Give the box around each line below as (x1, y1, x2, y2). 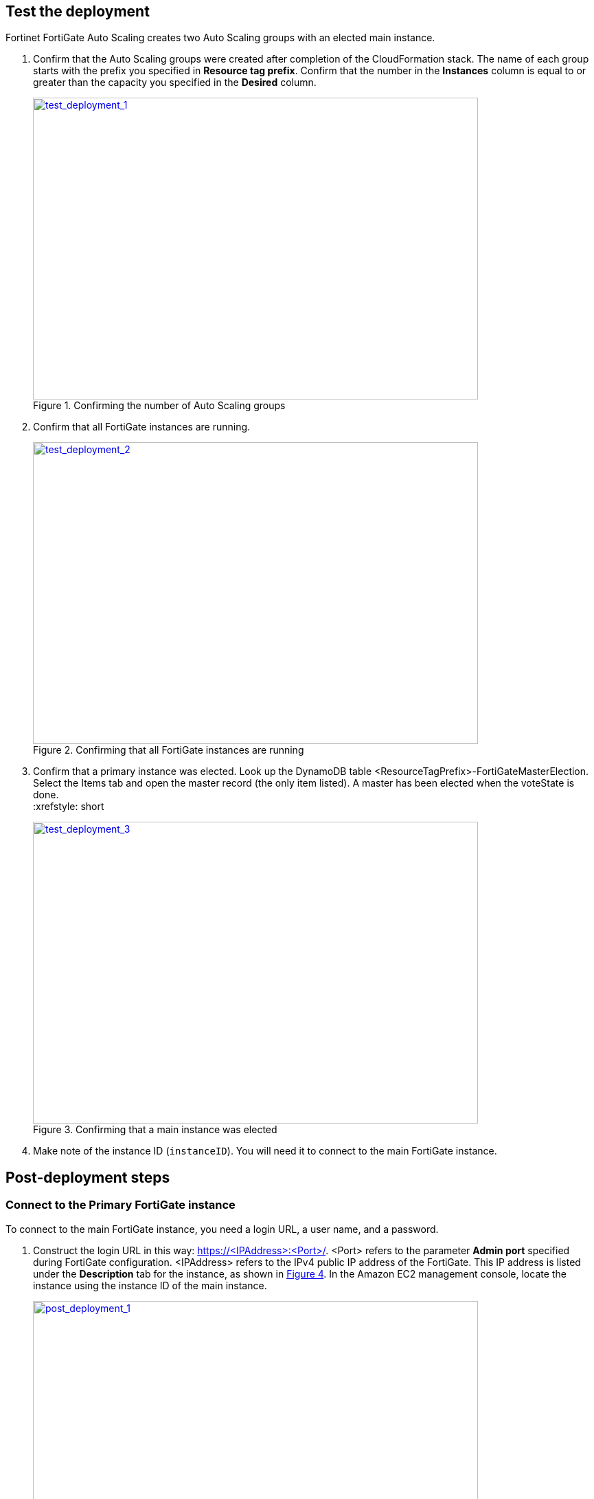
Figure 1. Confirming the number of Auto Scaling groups (33, 400, 286, 412)
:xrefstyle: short (33, 800, 104, 813)
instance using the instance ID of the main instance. (33, 1279, 267, 1291)
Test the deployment (5, 3, 150, 20)
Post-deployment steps (5, 1168, 170, 1186)
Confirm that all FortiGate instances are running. (33, 421, 251, 433)
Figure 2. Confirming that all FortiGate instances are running (33, 744, 304, 756)
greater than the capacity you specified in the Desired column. (33, 76, 317, 89)
